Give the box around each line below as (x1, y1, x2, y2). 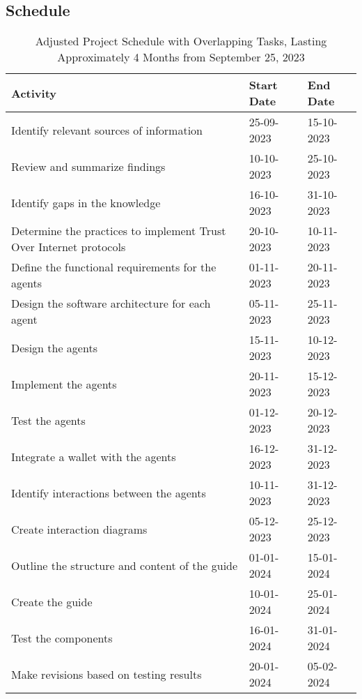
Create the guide (11, 593, 93, 610)
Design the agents (11, 339, 97, 356)
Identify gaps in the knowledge (11, 194, 161, 211)
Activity (11, 84, 56, 101)
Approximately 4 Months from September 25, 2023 (57, 49, 305, 66)
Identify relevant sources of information (11, 121, 203, 138)
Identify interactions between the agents (11, 484, 206, 501)
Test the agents (11, 412, 86, 428)
